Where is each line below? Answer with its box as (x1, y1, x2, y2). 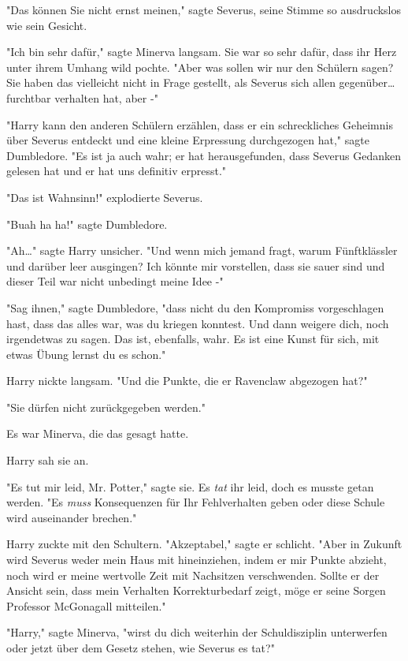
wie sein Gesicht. (6, 17, 87, 33)
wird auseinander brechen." (6, 509, 137, 525)
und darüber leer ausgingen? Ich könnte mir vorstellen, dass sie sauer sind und (6, 257, 385, 274)
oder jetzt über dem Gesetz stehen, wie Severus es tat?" (6, 640, 275, 655)
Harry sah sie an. (6, 452, 89, 469)
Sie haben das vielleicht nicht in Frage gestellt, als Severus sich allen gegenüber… (6, 74, 395, 91)
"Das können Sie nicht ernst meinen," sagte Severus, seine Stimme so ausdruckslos (6, 2, 402, 17)
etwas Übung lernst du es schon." (6, 345, 166, 362)
